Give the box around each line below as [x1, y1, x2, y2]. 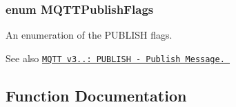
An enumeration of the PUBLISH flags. [6, 28, 173, 42]
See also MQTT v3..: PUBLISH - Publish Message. [6, 50, 225, 65]
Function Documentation [6, 84, 187, 106]
